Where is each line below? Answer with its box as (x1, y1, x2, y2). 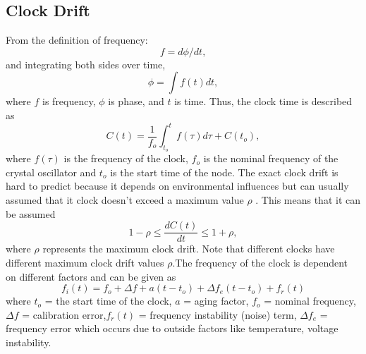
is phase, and (108, 94, 164, 109)
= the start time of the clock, (44, 293, 172, 308)
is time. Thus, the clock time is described (174, 94, 353, 109)
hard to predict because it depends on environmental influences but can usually (6, 178, 349, 193)
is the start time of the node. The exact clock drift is (110, 164, 338, 179)
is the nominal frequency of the (203, 151, 338, 166)
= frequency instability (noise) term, (138, 307, 297, 322)
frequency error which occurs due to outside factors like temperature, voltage (6, 321, 338, 336)
